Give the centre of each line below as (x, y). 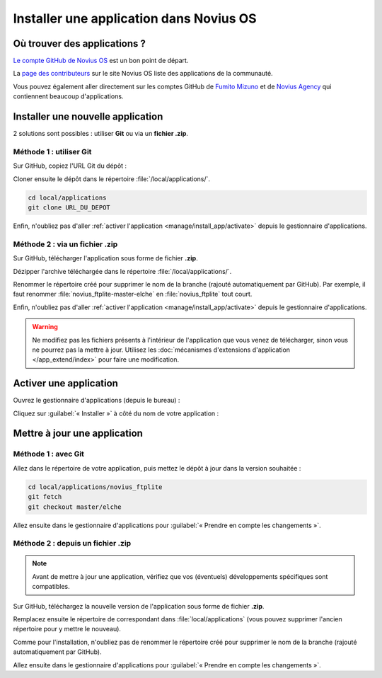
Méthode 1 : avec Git (49, 454)
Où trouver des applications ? (80, 44)
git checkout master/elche (75, 507)
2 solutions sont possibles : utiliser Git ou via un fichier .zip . (101, 134)
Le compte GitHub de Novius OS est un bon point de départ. (101, 61)
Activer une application (65, 383)
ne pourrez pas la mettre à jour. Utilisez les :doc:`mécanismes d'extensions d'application (161, 350)
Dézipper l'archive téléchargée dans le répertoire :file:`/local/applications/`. (122, 271)
